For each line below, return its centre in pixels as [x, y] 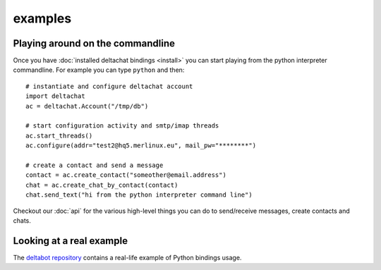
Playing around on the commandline [94, 43]
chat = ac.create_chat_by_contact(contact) [102, 185]
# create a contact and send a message [95, 165]
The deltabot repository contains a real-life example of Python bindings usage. [127, 257]
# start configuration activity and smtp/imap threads [122, 126]
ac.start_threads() [59, 135]
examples [42, 18]
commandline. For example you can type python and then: [99, 70]
